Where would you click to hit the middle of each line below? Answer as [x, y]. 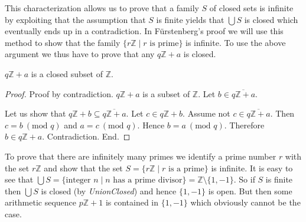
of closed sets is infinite [251, 8]
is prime [164, 43]
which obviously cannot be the [245, 202]
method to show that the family [63, 42]
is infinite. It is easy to [252, 168]
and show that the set [83, 168]
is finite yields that [190, 19]
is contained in [132, 202]
